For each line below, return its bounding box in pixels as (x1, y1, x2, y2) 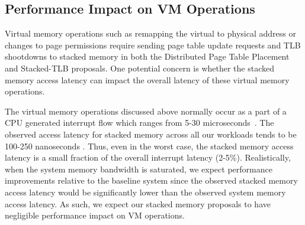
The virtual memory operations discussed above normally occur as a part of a (5, 105, 287, 117)
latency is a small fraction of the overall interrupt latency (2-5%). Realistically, (5, 151, 291, 164)
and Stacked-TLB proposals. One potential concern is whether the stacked (5, 61, 275, 74)
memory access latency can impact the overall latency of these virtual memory (5, 73, 290, 86)
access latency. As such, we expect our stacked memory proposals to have (5, 197, 271, 210)
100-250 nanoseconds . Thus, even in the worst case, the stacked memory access (5, 139, 294, 152)
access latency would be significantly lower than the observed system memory (5, 185, 286, 198)
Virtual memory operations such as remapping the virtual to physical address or (5, 27, 296, 40)
